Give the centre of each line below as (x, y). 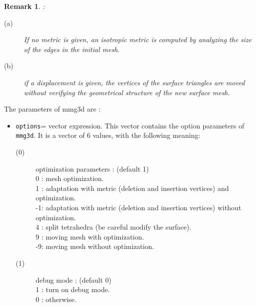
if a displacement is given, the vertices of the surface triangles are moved (134, 82)
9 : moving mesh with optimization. (90, 236)
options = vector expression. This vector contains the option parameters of (130, 125)
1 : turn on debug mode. (73, 289)
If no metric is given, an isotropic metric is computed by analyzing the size (138, 39)
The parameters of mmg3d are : (52, 109)
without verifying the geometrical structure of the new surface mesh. (127, 92)
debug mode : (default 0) (74, 279)
